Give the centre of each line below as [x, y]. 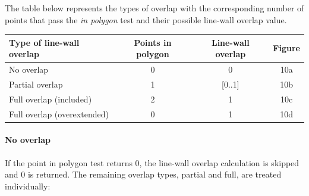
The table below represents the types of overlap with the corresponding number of [154, 8]
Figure [286, 48]
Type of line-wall [44, 42]
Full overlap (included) [51, 99]
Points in [153, 42]
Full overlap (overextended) [59, 113]
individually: [28, 186]
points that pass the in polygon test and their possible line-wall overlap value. [146, 19]
